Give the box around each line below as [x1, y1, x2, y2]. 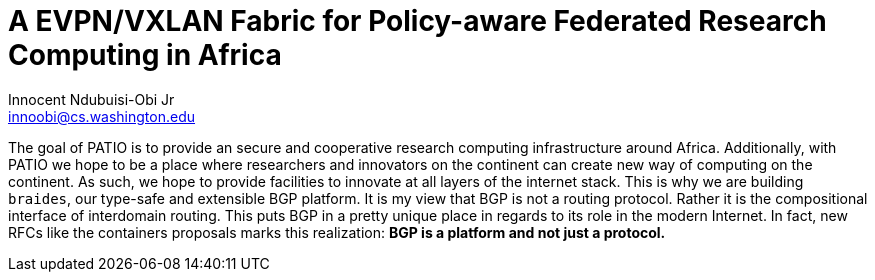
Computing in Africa [8, 38, 282, 72]
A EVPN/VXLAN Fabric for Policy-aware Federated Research [8, 4, 827, 38]
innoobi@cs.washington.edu [8, 107, 196, 125]
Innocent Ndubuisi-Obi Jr [8, 90, 175, 108]
